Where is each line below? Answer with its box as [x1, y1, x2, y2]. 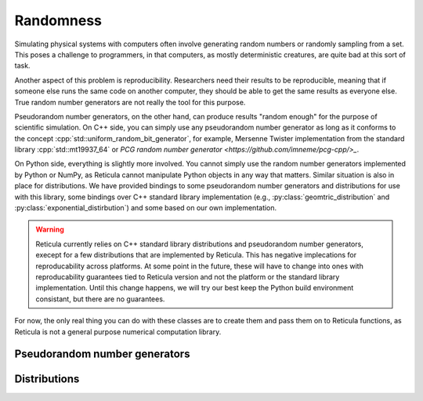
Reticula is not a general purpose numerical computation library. [14, 326, 222, 337]
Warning [35, 224, 64, 235]
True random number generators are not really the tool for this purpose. [14, 97, 246, 107]
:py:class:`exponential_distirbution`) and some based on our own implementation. [14, 203, 277, 213]
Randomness [14, 12, 102, 29]
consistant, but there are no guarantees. [35, 294, 165, 304]
